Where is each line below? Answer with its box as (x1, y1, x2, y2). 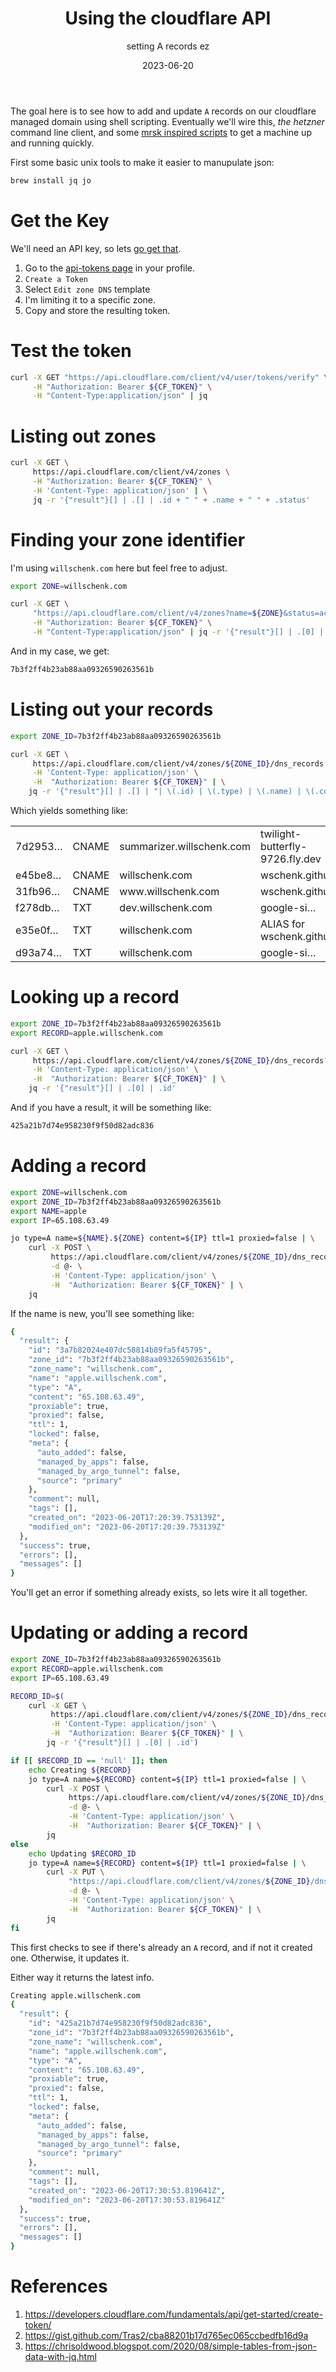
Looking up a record (10, 986, 180, 1009)
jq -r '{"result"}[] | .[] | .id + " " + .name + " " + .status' (32, 495, 311, 505)
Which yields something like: (10, 805, 128, 816)
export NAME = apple (10, 1206, 87, 1216)
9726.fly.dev (259, 852, 322, 866)
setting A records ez (126, 40, 210, 52)
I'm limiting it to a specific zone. (24, 293, 157, 306)
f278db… (15, 901, 60, 914)
